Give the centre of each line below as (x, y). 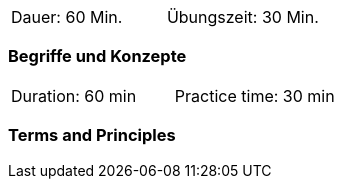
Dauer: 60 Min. (67, 17)
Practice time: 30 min (254, 95)
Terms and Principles (92, 135)
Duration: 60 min (74, 95)
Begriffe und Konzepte (97, 56)
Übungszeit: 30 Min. (242, 17)
